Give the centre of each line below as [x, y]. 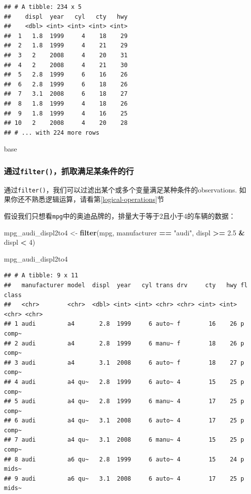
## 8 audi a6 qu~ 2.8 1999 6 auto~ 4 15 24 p [124, 459]
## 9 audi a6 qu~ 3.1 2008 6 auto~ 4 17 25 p [124, 478]
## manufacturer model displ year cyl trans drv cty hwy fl [126, 285]
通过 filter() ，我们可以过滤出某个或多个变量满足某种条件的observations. [121, 189]
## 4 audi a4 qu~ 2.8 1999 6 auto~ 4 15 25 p [124, 382]
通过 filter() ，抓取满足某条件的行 [69, 171]
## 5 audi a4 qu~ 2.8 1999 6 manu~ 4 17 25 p [124, 401]
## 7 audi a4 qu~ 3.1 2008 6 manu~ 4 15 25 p [124, 440]
